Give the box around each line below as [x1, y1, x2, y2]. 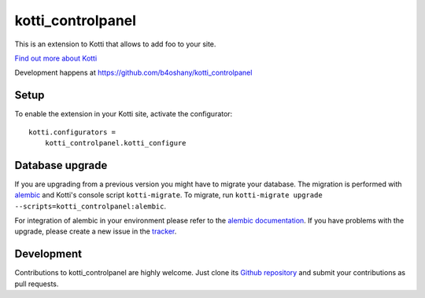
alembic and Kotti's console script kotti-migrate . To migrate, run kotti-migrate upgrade [14, 190, 323, 200]
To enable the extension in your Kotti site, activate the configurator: [14, 109, 233, 119]
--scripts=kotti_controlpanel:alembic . [14, 201, 167, 211]
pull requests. [14, 279, 59, 289]
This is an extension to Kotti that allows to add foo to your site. [14, 39, 216, 49]
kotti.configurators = [28, 127, 116, 137]
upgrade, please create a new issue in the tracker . [14, 226, 177, 236]
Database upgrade [14, 158, 108, 172]
